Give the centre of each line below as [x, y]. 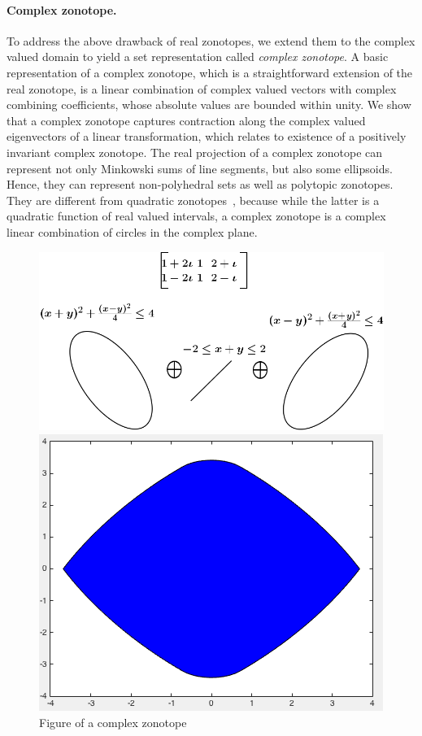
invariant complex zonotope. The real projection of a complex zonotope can [195, 152]
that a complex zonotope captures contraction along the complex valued [186, 120]
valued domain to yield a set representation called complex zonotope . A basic [198, 57]
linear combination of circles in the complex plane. [132, 231]
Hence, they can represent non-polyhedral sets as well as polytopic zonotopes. [200, 184]
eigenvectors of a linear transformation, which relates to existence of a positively [207, 136]
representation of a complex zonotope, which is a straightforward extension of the [210, 72]
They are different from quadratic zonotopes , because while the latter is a [193, 200]
